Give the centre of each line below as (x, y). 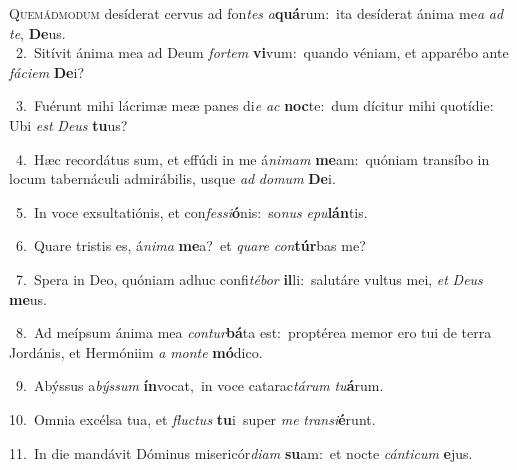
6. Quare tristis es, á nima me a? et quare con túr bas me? (190, 245)
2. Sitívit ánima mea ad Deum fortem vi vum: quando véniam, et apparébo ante (262, 52)
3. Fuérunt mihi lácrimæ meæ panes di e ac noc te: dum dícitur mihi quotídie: (254, 105)
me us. (28, 298)
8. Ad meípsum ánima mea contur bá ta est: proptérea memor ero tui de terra (253, 332)
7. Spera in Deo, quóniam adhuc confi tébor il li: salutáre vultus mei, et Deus (249, 278)
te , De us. (37, 32)
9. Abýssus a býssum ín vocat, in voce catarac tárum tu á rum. (199, 385)
